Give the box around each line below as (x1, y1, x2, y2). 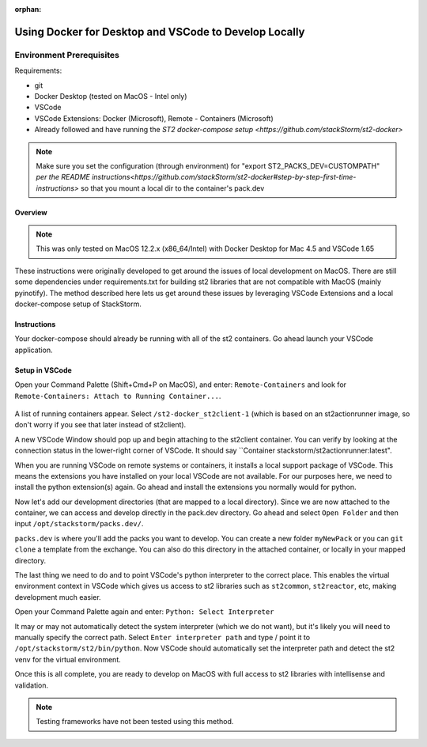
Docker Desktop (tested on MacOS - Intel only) (34, 91, 187, 100)
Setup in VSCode (14, 365, 73, 375)
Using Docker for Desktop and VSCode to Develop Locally (14, 25, 305, 39)
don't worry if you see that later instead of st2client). (14, 420, 187, 430)
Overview (14, 207, 47, 217)
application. (14, 345, 53, 355)
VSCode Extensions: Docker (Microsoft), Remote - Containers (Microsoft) (34, 113, 274, 123)
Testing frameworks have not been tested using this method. (36, 717, 234, 726)
